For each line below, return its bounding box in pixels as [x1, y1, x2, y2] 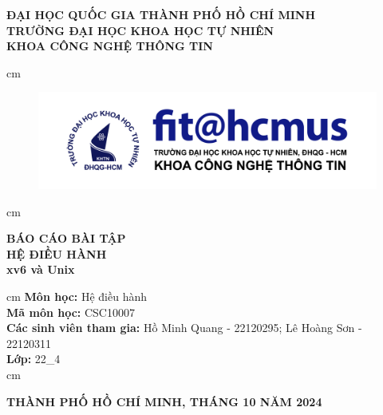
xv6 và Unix [6, 261, 75, 278]
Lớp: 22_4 [6, 350, 61, 367]
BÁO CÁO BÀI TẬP [6, 230, 126, 247]
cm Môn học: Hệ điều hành [6, 288, 147, 305]
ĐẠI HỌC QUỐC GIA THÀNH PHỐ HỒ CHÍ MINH [6, 6, 316, 22]
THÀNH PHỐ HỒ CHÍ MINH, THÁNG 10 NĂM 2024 [6, 393, 322, 409]
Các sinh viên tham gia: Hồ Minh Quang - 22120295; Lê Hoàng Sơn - [6, 319, 362, 336]
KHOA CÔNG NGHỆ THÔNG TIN [6, 38, 213, 54]
